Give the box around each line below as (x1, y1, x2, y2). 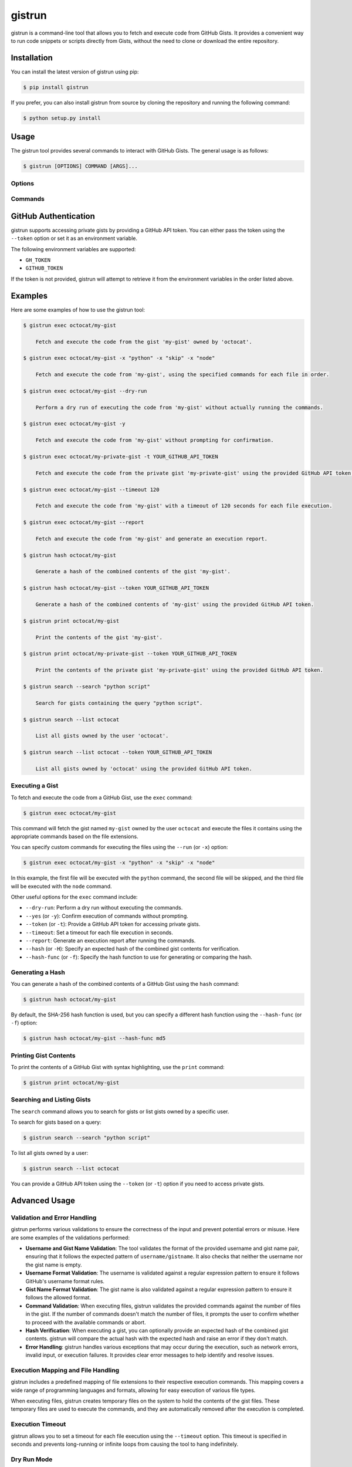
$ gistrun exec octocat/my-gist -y (23, 420, 126, 427)
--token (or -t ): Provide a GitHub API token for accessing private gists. (25, 921, 201, 928)
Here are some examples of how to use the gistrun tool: (11, 306, 145, 313)
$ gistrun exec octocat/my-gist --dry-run (23, 387, 147, 394)
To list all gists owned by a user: (11, 1150, 89, 1157)
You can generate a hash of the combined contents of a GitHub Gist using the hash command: (11, 980, 239, 987)
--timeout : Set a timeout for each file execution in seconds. (25, 929, 173, 936)
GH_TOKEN (25, 257, 51, 263)
